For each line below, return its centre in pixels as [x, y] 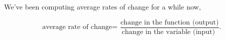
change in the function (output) [170, 22]
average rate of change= [80, 27]
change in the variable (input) [168, 32]
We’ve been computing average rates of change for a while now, [103, 6]
